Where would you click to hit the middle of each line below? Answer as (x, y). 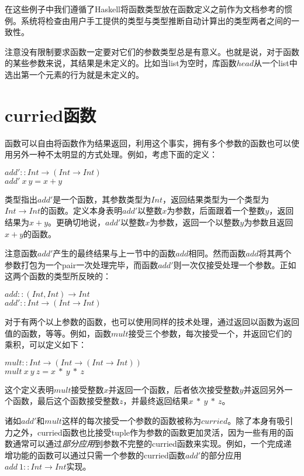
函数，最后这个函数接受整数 (66, 401)
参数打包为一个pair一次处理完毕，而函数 (82, 264)
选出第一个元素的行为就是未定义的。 (74, 74)
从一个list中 (276, 63)
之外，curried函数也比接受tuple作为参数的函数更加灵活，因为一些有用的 (149, 432)
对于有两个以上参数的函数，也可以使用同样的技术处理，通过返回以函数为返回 (152, 322)
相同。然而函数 (217, 253)
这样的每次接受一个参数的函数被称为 (131, 420)
